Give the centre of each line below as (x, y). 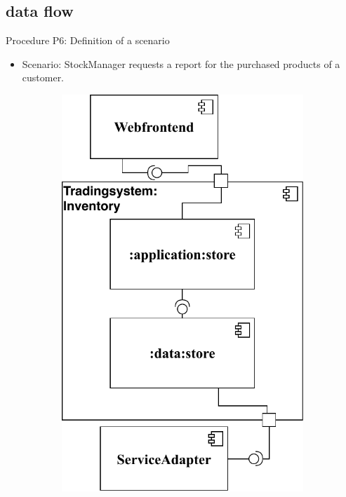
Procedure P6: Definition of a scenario (88, 40)
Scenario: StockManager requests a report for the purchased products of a (181, 63)
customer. (43, 77)
